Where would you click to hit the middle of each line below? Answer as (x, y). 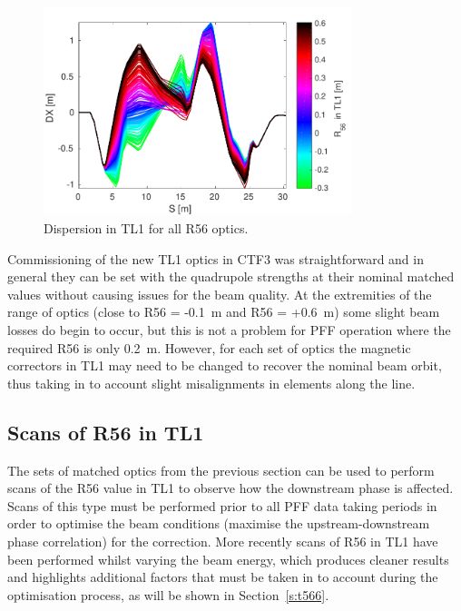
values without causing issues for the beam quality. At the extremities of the (220, 294)
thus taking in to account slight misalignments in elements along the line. (211, 383)
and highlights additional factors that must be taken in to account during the (223, 577)
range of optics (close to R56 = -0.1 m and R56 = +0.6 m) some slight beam (224, 312)
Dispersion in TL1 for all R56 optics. (146, 228)
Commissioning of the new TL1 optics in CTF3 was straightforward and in (216, 258)
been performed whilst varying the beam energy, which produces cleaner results (228, 559)
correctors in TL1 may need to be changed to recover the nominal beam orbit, (225, 365)
